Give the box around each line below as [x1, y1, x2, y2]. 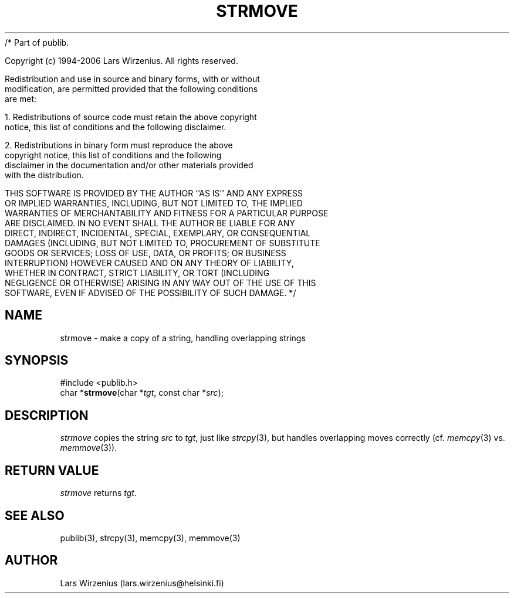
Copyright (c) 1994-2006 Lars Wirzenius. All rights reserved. [5, 55, 238, 66]
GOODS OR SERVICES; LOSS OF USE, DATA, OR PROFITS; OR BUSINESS [5, 247, 286, 258]
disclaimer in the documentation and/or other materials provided [5, 159, 253, 170]
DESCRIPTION [5, 407, 89, 423]
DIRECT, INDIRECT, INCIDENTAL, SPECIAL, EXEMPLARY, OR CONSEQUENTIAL [5, 227, 311, 238]
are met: [5, 93, 37, 104]
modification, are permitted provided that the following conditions [5, 83, 258, 94]
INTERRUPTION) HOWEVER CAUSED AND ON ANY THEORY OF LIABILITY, [5, 257, 294, 268]
